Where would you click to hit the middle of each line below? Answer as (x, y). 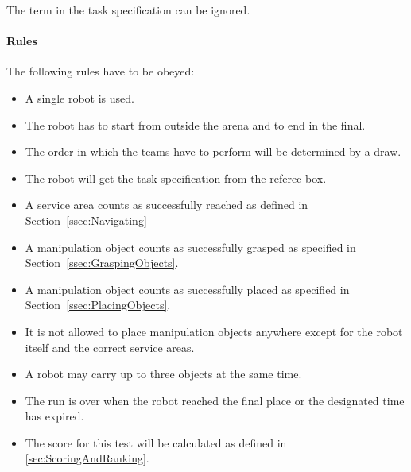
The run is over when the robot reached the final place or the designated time (215, 400)
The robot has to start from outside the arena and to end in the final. (195, 124)
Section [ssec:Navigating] (86, 220)
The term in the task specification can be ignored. (128, 10)
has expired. (54, 416)
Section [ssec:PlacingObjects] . (98, 305)
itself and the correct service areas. (110, 347)
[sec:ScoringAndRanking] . (87, 458)
